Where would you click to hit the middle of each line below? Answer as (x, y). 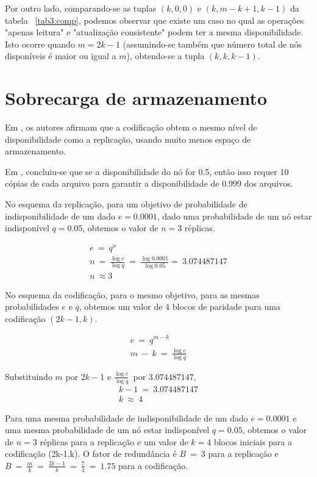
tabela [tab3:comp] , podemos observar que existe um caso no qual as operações (155, 20)
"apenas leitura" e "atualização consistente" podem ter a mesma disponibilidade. (154, 32)
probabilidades (32, 307)
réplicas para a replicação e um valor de (114, 441)
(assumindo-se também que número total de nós (212, 44)
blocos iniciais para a (253, 441)
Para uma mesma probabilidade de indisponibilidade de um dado (126, 418)
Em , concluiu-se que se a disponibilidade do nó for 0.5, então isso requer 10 (147, 171)
